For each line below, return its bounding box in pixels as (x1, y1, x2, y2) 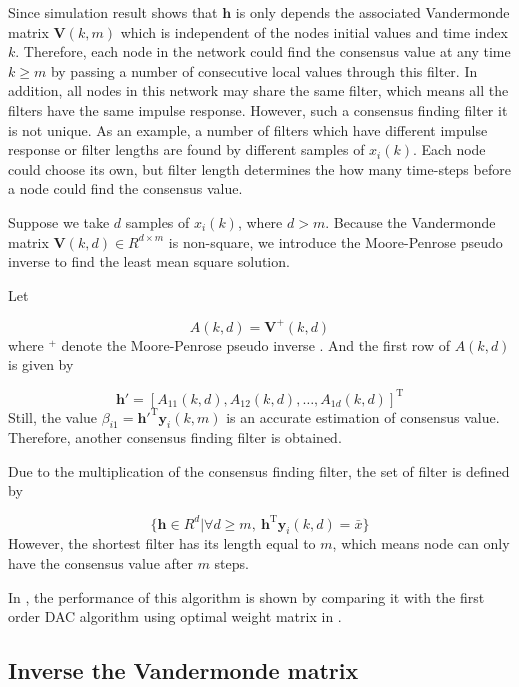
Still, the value (8, 406, 98, 427)
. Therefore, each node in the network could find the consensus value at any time (15, 41, 511, 62)
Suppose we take (8, 211, 110, 232)
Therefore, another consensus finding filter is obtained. (8, 427, 342, 448)
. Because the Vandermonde (325, 211, 496, 232)
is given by (8, 354, 74, 375)
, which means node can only (332, 533, 510, 554)
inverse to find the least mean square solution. (8, 251, 290, 272)
